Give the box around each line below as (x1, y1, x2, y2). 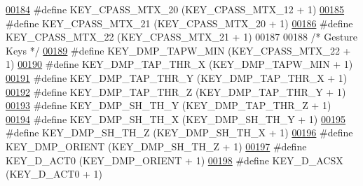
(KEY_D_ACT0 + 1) (6, 166, 103, 181)
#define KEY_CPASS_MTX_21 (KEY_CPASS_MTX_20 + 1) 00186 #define (6, 15, 353, 30)
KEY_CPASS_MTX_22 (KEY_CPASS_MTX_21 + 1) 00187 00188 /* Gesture (6, 29, 357, 44)
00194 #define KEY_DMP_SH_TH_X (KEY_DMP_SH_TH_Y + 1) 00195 (6, 111, 345, 126)
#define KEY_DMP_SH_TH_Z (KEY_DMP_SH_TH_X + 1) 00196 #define (6, 125, 353, 140)
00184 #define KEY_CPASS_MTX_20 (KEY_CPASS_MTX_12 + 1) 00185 (6, 2, 345, 16)
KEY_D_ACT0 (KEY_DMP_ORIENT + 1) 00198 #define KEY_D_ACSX (6, 152, 343, 167)
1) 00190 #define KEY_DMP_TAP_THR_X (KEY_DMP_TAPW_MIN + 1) (6, 57, 353, 71)
